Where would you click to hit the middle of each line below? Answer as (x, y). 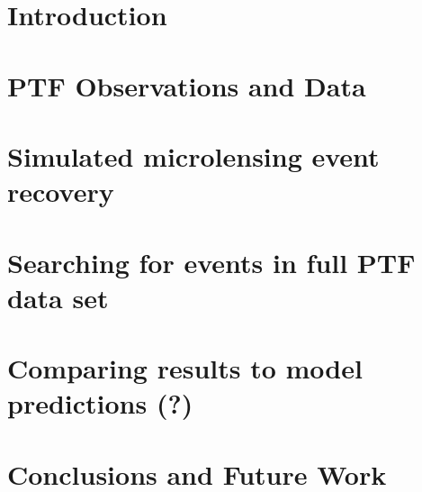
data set (58, 297)
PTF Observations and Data (187, 85)
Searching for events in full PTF (211, 262)
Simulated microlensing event (193, 155)
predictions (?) (100, 403)
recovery (61, 191)
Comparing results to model (185, 368)
